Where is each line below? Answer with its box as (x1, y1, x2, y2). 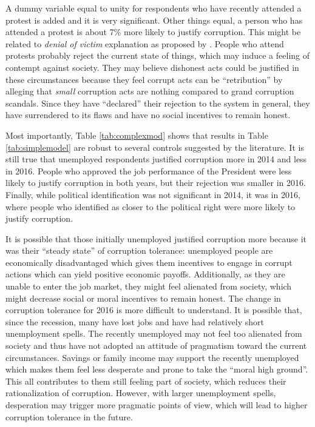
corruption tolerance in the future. (5, 410, 133, 423)
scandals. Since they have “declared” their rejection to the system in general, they (5, 96, 310, 109)
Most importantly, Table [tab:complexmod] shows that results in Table (5, 128, 268, 141)
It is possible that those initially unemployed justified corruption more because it (5, 232, 307, 245)
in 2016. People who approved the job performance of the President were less (5, 164, 292, 177)
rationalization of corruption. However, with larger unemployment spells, (5, 386, 276, 399)
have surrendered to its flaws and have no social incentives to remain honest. (5, 108, 291, 121)
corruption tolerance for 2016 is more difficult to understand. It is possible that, (5, 303, 302, 316)
